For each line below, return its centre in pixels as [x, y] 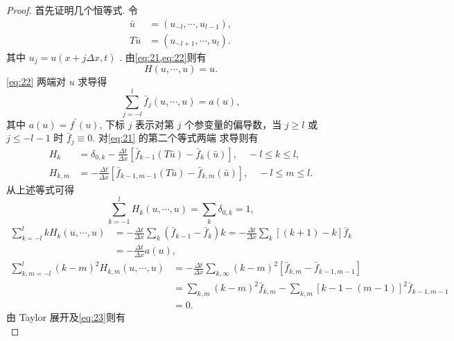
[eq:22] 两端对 [36, 81]
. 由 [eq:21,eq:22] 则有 [163, 56]
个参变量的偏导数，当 [233, 124]
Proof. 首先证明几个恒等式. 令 [72, 10]
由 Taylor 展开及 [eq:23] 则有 [66, 317]
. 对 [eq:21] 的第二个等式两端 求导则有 [175, 138]
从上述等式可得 [40, 189]
